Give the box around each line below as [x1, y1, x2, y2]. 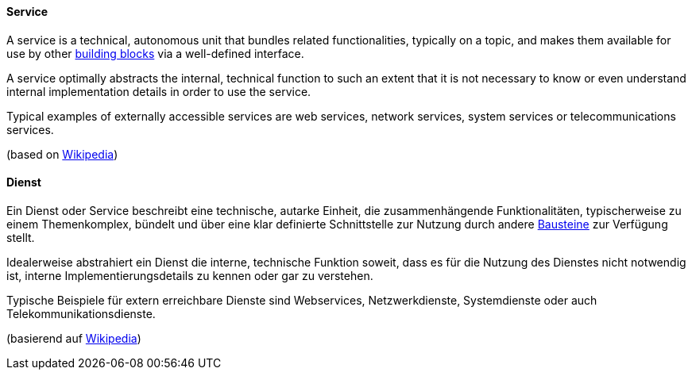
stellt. [6, 230, 35, 244]
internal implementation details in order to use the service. [6, 84, 311, 98]
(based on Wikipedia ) [6, 147, 118, 161]
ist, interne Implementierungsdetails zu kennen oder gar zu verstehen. [6, 268, 373, 282]
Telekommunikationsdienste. [6, 306, 156, 320]
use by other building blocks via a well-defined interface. [6, 46, 304, 60]
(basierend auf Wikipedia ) [6, 331, 141, 345]
